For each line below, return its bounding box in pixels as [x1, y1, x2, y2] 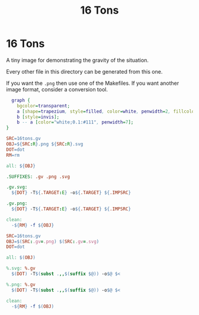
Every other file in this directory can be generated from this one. [6, 68, 163, 75]
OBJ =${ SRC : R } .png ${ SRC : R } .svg [6, 141, 84, 147]
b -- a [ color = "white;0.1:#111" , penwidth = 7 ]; [17, 119, 134, 125]
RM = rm [6, 152, 20, 158]
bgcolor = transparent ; [17, 103, 70, 109]
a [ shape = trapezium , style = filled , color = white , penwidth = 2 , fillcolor [17, 108, 197, 114]
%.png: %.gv [6, 281, 36, 288]
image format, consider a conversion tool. [6, 85, 108, 93]
